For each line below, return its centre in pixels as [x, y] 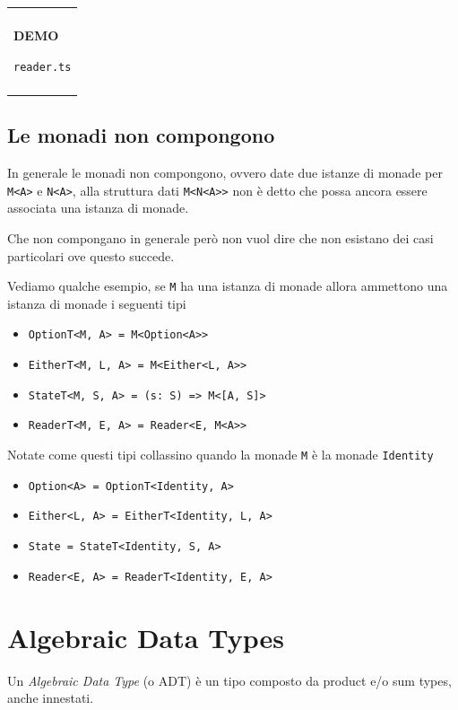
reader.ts [43, 67]
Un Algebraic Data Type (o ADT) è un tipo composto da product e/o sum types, [229, 680]
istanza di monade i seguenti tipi [97, 303]
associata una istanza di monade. [98, 208]
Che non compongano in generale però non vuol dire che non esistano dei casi [220, 238]
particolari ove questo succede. [91, 255]
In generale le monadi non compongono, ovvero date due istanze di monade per [225, 173]
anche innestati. [51, 698]
